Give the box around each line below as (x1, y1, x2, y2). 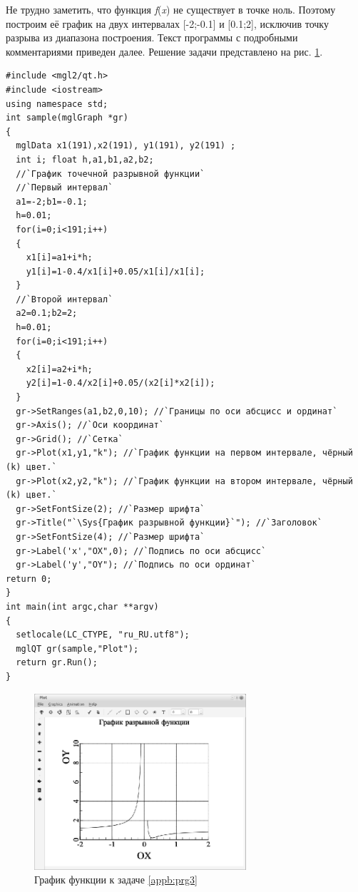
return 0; (6, 573, 52, 584)
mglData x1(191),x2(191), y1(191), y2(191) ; (16, 140, 236, 151)
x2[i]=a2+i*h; (26, 364, 93, 374)
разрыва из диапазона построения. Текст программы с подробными (6, 30, 298, 45)
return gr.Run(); (16, 657, 98, 668)
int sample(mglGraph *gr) (6, 113, 128, 123)
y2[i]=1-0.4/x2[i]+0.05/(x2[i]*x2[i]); (26, 378, 215, 389)
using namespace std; (6, 98, 108, 109)
